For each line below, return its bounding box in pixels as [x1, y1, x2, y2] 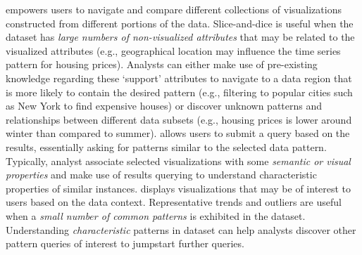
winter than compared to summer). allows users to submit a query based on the [6, 126, 350, 140]
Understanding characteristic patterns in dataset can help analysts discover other [6, 222, 356, 237]
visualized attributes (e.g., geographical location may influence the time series [6, 43, 341, 58]
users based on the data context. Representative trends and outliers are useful [6, 195, 342, 209]
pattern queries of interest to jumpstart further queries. [6, 236, 244, 251]
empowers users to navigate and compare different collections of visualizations [6, 2, 342, 16]
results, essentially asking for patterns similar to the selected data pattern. [6, 139, 327, 154]
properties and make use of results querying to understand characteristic [6, 167, 317, 182]
